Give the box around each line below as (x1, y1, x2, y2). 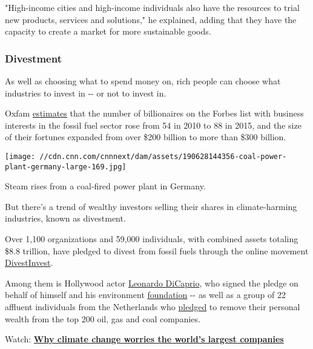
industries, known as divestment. (5, 212, 126, 225)
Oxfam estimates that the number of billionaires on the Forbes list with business (5, 107, 304, 120)
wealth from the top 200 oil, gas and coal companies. (5, 312, 200, 325)
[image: (5, 152, 36, 161)
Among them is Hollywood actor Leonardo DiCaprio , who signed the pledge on (5, 276, 298, 289)
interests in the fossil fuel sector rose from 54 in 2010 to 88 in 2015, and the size (5, 118, 301, 131)
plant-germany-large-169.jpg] (5, 162, 127, 171)
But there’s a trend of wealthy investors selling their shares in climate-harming (5, 200, 297, 212)
